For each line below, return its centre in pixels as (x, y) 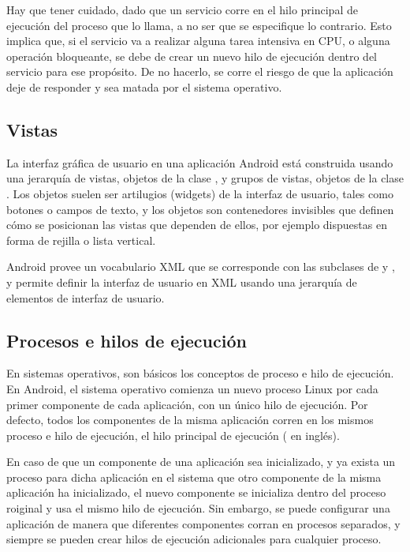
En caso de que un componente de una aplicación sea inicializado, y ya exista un (201, 462)
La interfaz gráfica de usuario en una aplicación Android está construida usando (200, 162)
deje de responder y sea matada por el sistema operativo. (144, 86)
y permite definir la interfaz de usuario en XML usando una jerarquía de (182, 282)
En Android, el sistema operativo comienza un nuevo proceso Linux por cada (192, 388)
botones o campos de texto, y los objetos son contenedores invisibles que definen (200, 209)
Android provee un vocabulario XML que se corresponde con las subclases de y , (201, 267)
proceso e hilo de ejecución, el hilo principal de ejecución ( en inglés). (173, 435)
